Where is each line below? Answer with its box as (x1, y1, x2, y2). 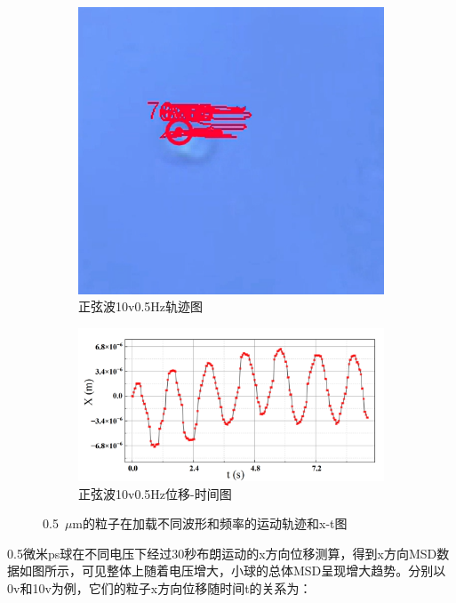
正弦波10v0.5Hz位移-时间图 (78, 484, 232, 502)
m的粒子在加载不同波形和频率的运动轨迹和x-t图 (72, 514, 348, 533)
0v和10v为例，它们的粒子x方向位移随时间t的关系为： (7, 579, 312, 598)
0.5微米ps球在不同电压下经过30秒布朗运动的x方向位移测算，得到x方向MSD (7, 543, 437, 562)
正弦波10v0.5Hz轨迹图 (78, 297, 203, 316)
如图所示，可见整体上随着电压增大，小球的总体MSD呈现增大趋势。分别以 (19, 561, 446, 580)
